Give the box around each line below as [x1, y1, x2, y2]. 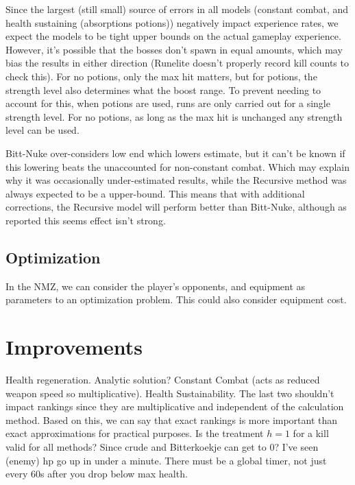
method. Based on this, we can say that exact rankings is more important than [5, 412, 338, 427]
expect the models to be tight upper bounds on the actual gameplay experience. [5, 29, 341, 43]
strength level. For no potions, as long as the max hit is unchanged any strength [5, 109, 343, 123]
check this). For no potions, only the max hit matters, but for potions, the [5, 69, 317, 83]
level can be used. [5, 123, 79, 137]
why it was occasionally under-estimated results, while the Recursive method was [5, 173, 347, 187]
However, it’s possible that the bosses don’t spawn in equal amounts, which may [5, 42, 343, 56]
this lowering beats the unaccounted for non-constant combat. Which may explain [5, 159, 350, 174]
